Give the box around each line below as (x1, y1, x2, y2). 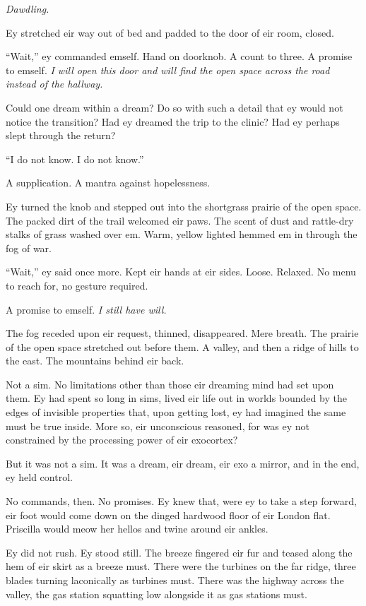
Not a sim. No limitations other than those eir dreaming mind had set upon (6, 376, 334, 391)
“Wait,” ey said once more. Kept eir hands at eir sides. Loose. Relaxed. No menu (6, 264, 356, 279)
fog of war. (6, 240, 52, 255)
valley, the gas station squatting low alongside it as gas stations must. (6, 586, 307, 601)
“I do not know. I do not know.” (6, 151, 144, 166)
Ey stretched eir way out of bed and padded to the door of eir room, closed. (6, 25, 334, 40)
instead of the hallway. (6, 76, 103, 91)
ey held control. (6, 470, 73, 485)
